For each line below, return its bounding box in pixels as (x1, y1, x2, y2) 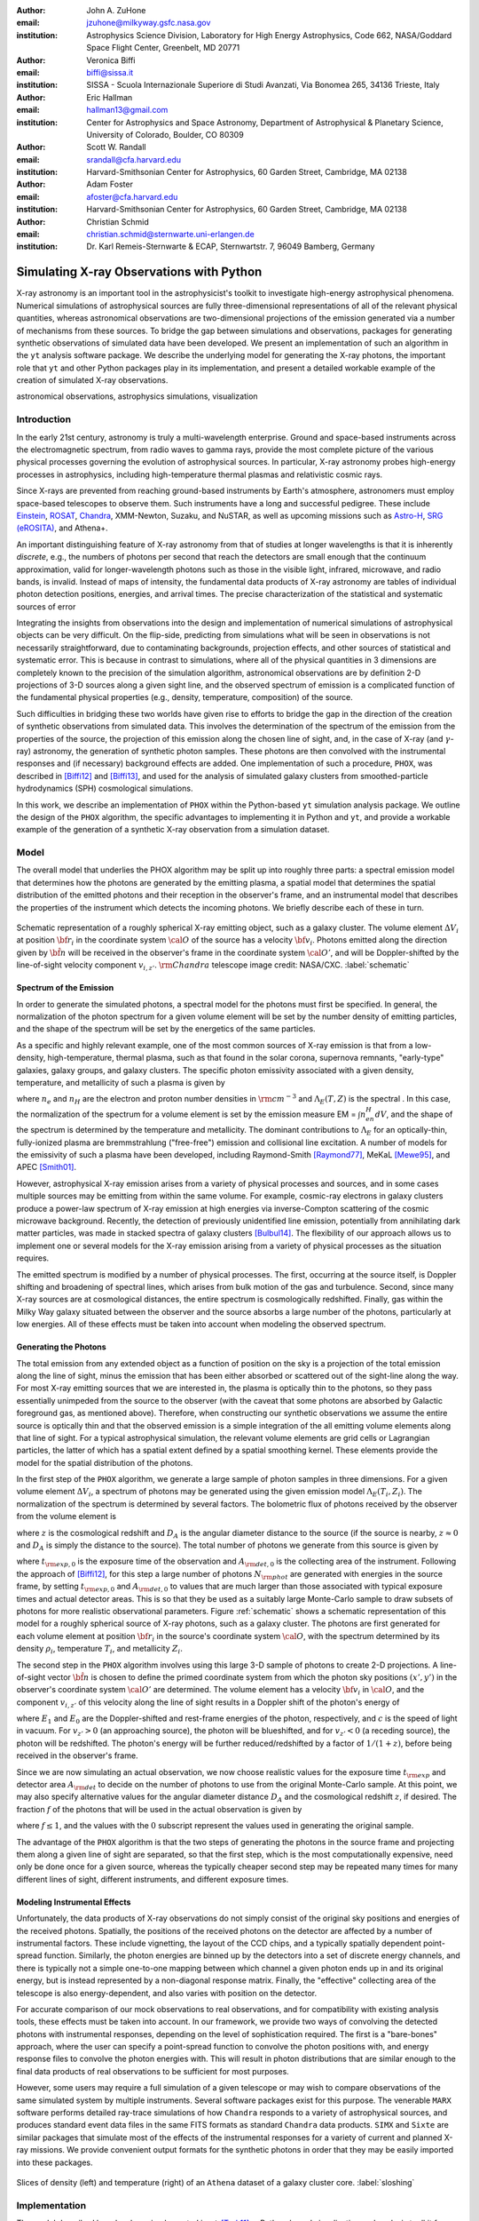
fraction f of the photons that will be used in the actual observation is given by (16, 1803, 302, 1814)
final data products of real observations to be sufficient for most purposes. (16, 2066, 290, 2076)
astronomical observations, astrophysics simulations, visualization (16, 391, 258, 402)
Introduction (16, 413, 71, 426)
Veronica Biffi (86, 54, 136, 66)
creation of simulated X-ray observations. (16, 375, 169, 386)
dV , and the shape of (374, 1109, 453, 1119)
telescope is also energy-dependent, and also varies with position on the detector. (16, 1987, 318, 1998)
